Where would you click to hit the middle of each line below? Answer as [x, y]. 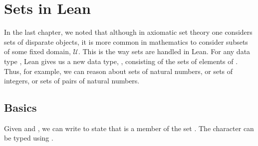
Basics [20, 108]
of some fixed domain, [37, 51]
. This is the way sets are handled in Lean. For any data [164, 51]
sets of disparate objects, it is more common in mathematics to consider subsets [126, 41]
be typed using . [29, 138]
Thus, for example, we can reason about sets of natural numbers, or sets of [119, 71]
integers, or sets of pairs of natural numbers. [72, 81]
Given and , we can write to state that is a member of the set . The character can [129, 128]
